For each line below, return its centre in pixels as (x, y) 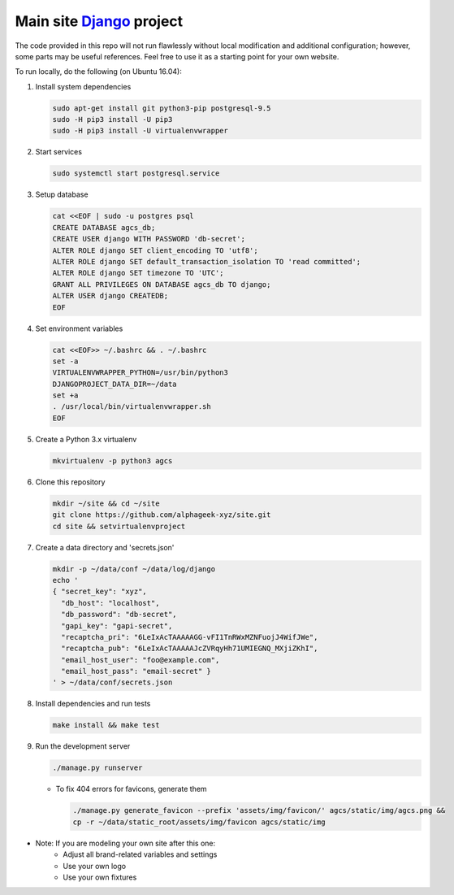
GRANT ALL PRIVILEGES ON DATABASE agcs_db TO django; (162, 284)
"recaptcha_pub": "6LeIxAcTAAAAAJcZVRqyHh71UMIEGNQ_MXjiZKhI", (190, 649)
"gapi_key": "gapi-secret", (117, 626)
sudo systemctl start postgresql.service (136, 174)
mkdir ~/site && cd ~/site (106, 503)
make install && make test (106, 725)
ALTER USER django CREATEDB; (110, 296)
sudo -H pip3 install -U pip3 (112, 119)
